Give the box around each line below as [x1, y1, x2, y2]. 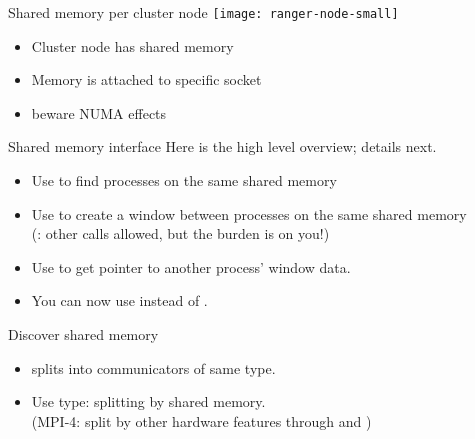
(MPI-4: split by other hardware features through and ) [31, 410, 372, 431]
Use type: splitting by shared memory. [31, 391, 266, 412]
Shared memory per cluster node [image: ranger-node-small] [8, 2, 399, 22]
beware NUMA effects [31, 102, 167, 123]
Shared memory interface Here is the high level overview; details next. [8, 136, 437, 157]
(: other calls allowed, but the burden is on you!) [31, 223, 330, 244]
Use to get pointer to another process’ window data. [31, 256, 351, 277]
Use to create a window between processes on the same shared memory [31, 203, 467, 224]
